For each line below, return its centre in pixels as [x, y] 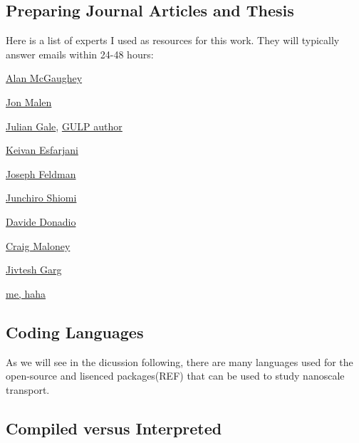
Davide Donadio [41, 221]
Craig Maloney [38, 245]
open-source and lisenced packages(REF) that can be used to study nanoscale [175, 376]
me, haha [26, 293]
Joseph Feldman [41, 173]
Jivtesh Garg [34, 270]
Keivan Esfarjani [42, 150]
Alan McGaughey [44, 78]
